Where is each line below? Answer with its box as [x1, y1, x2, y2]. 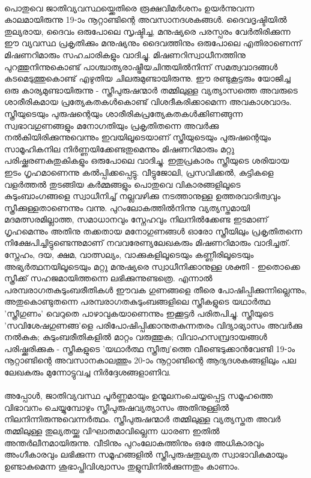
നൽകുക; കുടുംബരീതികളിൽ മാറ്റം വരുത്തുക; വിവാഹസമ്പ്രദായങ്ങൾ [4, 330, 267, 343]
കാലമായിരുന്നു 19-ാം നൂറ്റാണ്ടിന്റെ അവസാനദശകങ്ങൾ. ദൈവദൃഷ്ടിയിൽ [4, 13, 287, 26]
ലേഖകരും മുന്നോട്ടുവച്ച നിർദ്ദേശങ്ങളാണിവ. [4, 366, 171, 378]
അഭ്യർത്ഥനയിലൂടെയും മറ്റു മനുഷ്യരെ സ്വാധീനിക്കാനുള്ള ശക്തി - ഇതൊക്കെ [4, 260, 300, 272]
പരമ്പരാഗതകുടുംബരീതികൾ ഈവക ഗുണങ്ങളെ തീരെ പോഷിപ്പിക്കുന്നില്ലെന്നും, [4, 283, 307, 296]
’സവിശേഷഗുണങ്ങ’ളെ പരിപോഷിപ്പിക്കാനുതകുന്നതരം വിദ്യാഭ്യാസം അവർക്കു [4, 318, 303, 331]
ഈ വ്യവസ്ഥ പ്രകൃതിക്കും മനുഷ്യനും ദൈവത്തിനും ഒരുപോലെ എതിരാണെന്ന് [4, 37, 302, 49]
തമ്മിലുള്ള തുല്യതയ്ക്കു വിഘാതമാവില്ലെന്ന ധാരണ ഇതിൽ [4, 424, 220, 437]
